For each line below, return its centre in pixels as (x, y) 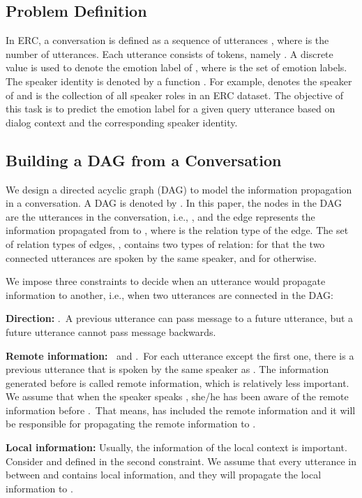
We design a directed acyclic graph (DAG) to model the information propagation (179, 189)
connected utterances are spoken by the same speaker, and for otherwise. (161, 257)
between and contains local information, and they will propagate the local (164, 475)
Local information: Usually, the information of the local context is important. (176, 447)
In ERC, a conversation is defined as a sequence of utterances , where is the (167, 40)
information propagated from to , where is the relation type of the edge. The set (177, 230)
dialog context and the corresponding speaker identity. (122, 122)
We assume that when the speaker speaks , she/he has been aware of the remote (177, 396)
